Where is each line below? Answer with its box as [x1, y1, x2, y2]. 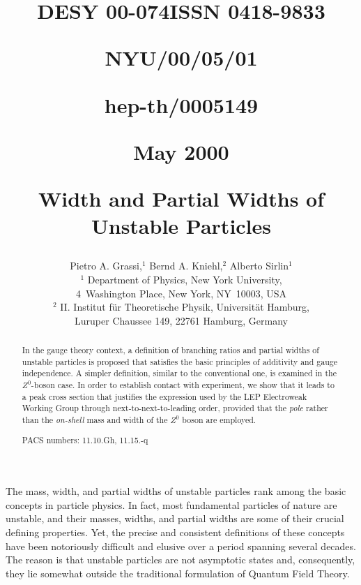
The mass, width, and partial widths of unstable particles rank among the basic [6, 484, 346, 498]
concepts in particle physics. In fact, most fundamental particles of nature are [6, 497, 337, 512]
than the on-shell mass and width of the [22, 414, 168, 426]
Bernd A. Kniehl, [149, 258, 223, 273]
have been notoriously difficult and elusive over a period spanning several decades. [6, 538, 356, 553]
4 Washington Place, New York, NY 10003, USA [75, 286, 287, 300]
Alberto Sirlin [229, 258, 289, 273]
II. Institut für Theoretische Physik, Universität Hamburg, [60, 299, 310, 314]
